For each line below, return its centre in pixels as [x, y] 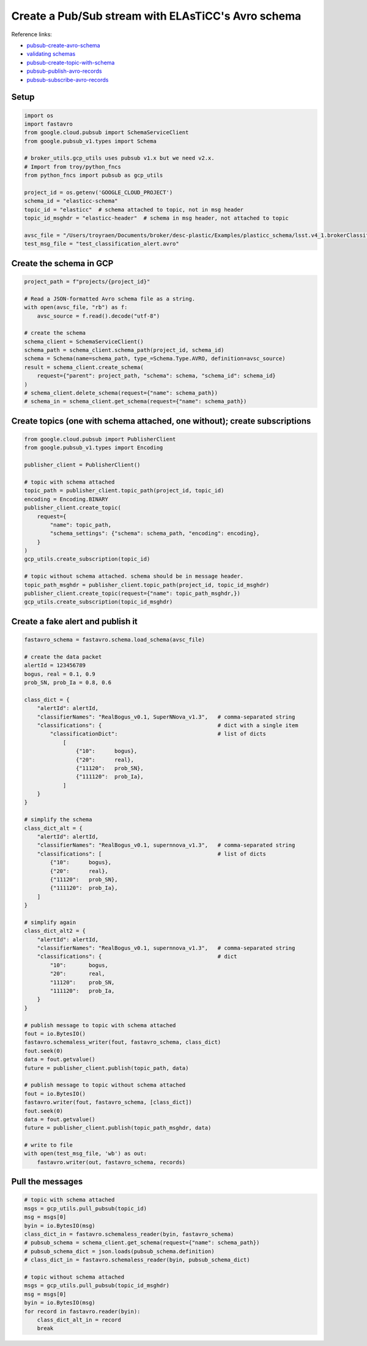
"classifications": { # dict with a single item [168, 725]
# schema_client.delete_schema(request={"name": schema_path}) [121, 393]
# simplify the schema [58, 820]
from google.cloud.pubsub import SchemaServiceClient [106, 133]
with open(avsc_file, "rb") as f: [76, 307]
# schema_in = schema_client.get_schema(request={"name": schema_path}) [135, 402]
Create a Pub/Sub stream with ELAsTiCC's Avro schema [156, 16]
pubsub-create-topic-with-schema [71, 62]
